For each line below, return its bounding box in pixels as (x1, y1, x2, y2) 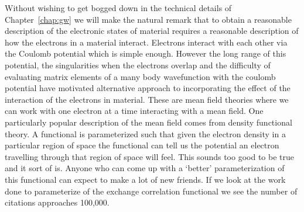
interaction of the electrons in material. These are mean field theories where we (5, 93, 289, 105)
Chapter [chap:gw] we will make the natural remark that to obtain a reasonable (5, 13, 292, 25)
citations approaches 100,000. (5, 196, 110, 208)
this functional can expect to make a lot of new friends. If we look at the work (5, 173, 286, 185)
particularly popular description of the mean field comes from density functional (5, 116, 292, 128)
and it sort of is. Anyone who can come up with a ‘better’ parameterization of (5, 162, 285, 174)
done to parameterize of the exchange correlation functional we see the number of (5, 185, 298, 197)
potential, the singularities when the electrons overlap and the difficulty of (5, 58, 271, 71)
